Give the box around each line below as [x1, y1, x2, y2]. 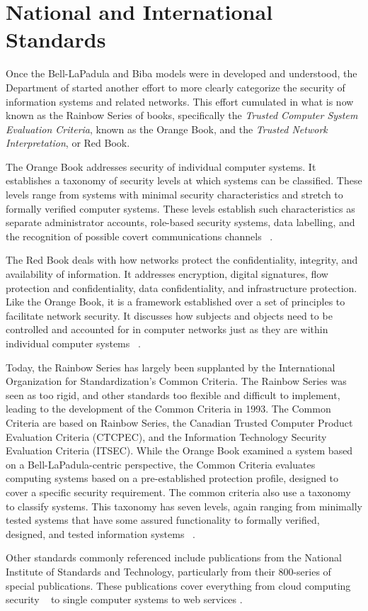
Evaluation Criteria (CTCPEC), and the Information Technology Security [6, 429, 327, 444]
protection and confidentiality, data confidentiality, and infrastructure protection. [6, 280, 357, 295]
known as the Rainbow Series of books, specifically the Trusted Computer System [6, 108, 358, 123]
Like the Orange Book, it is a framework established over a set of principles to [6, 294, 345, 309]
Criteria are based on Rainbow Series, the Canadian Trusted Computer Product [6, 415, 353, 430]
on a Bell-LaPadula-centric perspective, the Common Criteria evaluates [6, 456, 316, 471]
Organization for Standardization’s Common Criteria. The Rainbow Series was [6, 374, 347, 388]
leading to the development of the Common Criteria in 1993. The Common [6, 401, 331, 416]
